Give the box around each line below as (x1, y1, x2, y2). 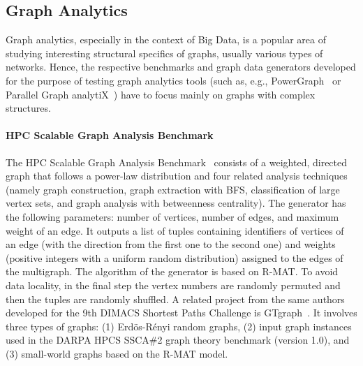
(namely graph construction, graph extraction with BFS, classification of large (6, 182, 340, 196)
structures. (6, 101, 51, 115)
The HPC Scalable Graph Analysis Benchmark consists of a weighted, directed (6, 154, 348, 169)
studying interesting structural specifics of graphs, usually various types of (6, 45, 323, 60)
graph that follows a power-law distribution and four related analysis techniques (6, 168, 348, 183)
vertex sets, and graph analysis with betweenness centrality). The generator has (6, 196, 346, 210)
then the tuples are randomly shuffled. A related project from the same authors (6, 291, 345, 306)
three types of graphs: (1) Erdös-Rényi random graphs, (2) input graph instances (6, 319, 352, 333)
